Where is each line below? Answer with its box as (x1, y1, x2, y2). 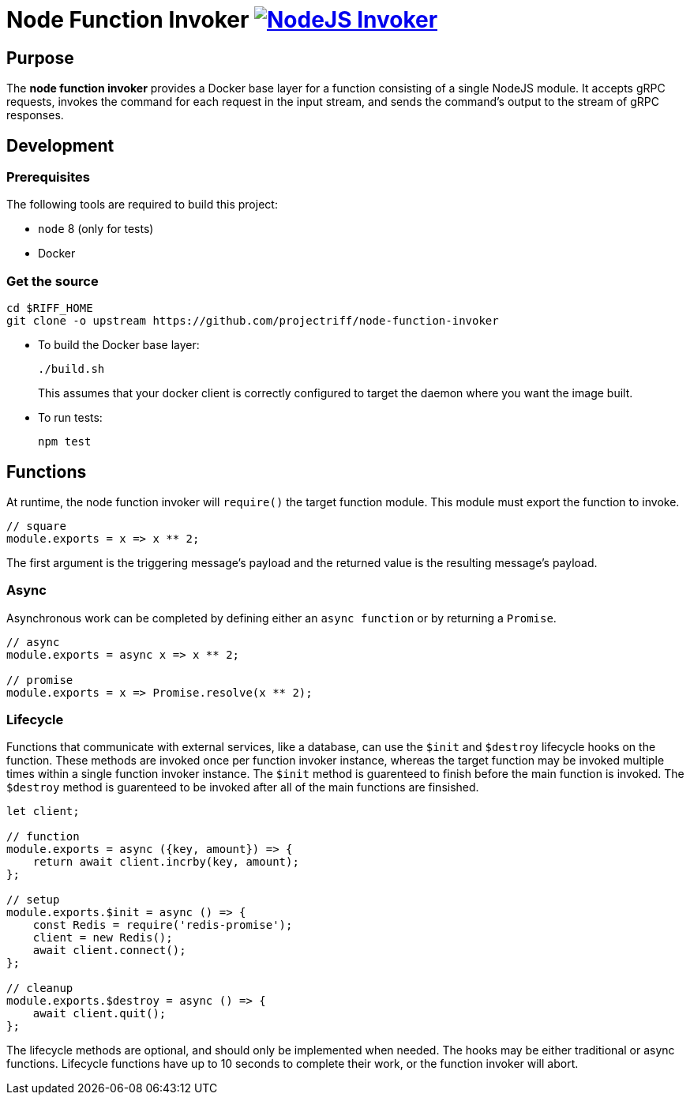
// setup (6, 893, 60, 907)
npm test (38, 435, 92, 449)
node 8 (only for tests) (38, 222, 154, 236)
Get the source (6, 272, 99, 289)
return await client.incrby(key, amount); (32, 855, 299, 869)
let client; (6, 805, 80, 818)
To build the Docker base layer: (38, 338, 200, 352)
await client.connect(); (32, 944, 186, 957)
